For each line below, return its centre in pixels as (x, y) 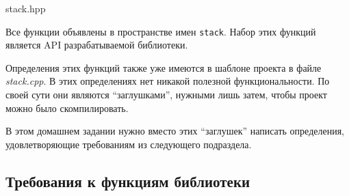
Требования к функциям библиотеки (128, 181)
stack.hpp (26, 8)
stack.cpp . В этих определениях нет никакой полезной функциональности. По (168, 81)
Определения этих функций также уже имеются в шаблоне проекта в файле (164, 67)
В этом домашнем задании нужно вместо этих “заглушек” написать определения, (175, 131)
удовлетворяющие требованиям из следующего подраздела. (129, 144)
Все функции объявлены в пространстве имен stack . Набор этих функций (161, 31)
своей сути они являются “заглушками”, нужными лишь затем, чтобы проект (166, 95)
